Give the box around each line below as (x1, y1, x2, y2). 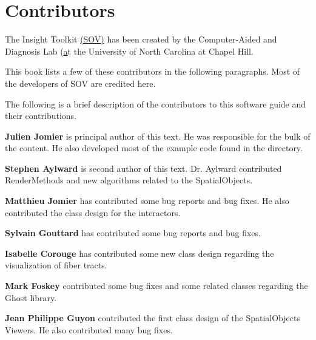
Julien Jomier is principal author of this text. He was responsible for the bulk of (5, 129, 311, 142)
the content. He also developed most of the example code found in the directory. (5, 141, 303, 154)
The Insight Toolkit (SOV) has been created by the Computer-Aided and (5, 33, 277, 46)
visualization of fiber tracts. (5, 259, 107, 271)
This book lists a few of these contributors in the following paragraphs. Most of (5, 65, 300, 78)
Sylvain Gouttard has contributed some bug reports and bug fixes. (5, 226, 261, 239)
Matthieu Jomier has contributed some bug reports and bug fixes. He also (5, 194, 289, 207)
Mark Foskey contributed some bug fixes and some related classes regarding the (5, 279, 308, 292)
